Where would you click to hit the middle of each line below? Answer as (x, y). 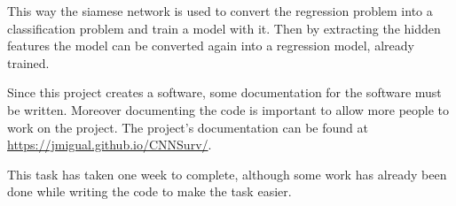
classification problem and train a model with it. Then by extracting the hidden (224, 28)
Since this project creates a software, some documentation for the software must (224, 92)
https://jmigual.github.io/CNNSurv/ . (110, 145)
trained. (28, 62)
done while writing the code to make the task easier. (149, 191)
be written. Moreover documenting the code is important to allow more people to (228, 109)
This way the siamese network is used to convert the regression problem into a (220, 11)
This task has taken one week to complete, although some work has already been (227, 174)
